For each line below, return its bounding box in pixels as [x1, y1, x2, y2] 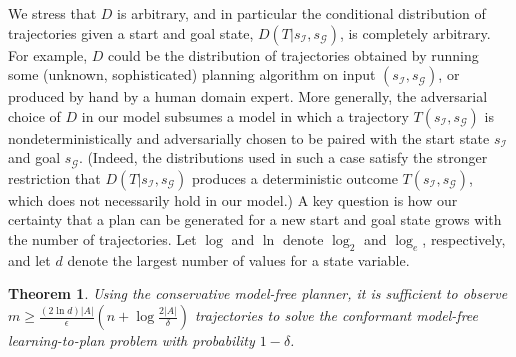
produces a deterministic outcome [191, 167, 398, 188]
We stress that [8, 3, 97, 23]
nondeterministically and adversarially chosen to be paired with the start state [8, 127, 490, 148]
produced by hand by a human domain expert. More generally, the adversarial [8, 86, 488, 107]
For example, [8, 44, 88, 65]
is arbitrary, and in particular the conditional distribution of [117, 3, 486, 23]
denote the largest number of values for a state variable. [67, 249, 410, 270]
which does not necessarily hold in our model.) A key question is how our [8, 189, 458, 210]
